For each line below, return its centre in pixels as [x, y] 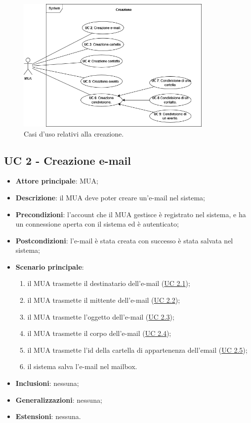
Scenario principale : [50, 266]
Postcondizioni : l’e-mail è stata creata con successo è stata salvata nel [124, 240]
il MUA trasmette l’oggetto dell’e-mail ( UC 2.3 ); [101, 316]
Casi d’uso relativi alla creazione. [74, 133]
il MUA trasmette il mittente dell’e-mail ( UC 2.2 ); [104, 300]
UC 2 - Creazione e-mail [67, 160]
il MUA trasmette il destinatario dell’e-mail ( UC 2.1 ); [109, 283]
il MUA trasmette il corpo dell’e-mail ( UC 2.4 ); [99, 333]
